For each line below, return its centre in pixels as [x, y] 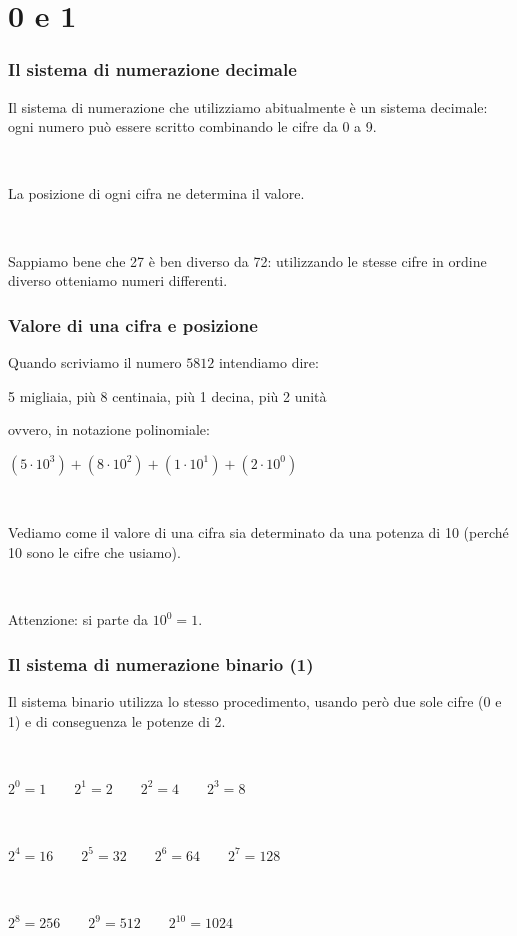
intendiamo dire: [268, 361]
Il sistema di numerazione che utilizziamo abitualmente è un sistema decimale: [248, 106]
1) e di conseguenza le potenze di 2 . [117, 720]
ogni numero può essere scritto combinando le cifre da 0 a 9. [192, 126]
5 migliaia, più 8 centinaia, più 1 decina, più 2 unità [167, 395]
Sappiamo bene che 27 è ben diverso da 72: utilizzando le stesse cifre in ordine [247, 260]
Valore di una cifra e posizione [133, 324]
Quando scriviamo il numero [95, 361]
